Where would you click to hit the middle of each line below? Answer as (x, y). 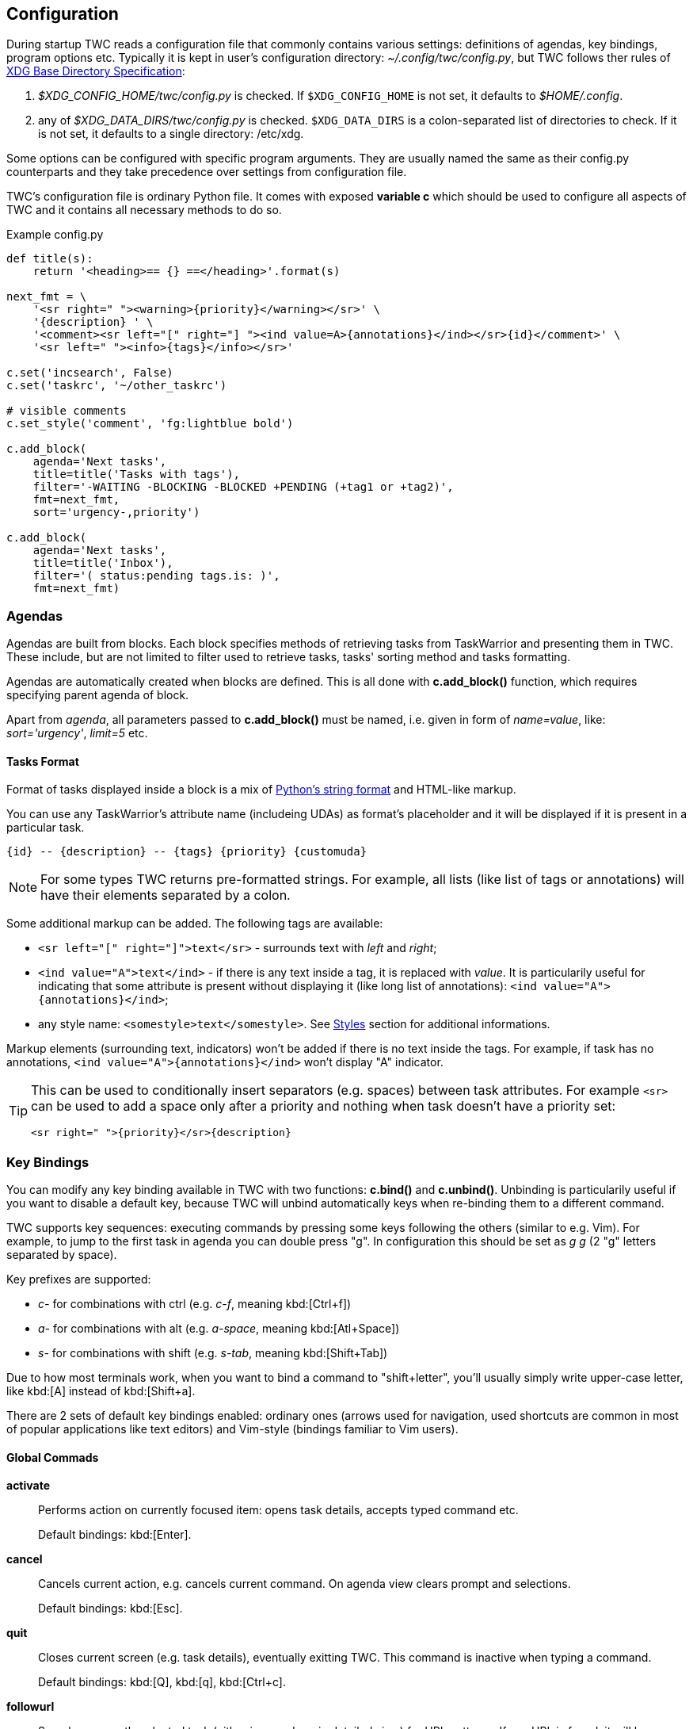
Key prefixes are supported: (79, 1280)
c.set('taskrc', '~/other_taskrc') (117, 386)
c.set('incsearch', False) (90, 373)
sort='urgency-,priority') (116, 513)
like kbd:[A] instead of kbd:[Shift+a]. (101, 1391)
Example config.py (55, 235)
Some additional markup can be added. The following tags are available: (195, 924)
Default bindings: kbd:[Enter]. (115, 1535)
